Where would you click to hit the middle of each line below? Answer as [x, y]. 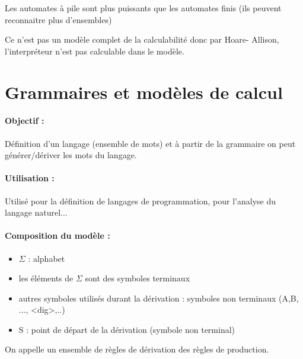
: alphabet [47, 258]
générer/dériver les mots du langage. [71, 155]
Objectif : [25, 121]
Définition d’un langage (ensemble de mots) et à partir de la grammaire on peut [150, 143]
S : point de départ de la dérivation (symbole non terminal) [127, 329]
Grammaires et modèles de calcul [144, 92]
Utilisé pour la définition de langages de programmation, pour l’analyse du [141, 201]
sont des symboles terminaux [138, 278]
